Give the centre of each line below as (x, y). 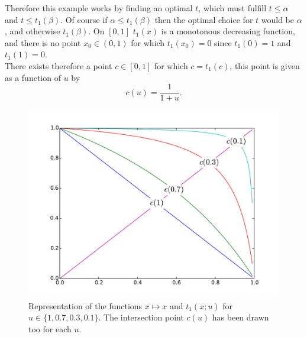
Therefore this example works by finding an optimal (99, 8)
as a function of (33, 77)
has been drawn (240, 317)
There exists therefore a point (59, 65)
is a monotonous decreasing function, (228, 31)
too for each (50, 329)
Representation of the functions (85, 305)
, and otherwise (33, 31)
